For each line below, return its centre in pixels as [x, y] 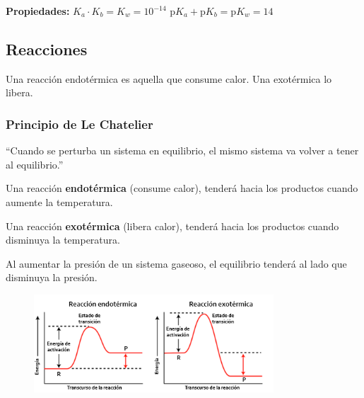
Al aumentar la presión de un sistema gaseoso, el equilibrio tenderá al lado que [176, 263]
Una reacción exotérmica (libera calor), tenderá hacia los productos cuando [172, 226]
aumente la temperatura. [59, 201]
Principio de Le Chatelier [80, 124]
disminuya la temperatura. [63, 240]
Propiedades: [38, 11]
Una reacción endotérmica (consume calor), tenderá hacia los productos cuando [182, 188]
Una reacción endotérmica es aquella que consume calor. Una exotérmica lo [169, 78]
